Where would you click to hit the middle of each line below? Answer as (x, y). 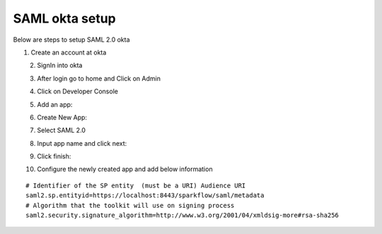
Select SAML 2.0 (62, 130)
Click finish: (54, 156)
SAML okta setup (64, 18)
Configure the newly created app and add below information (125, 169)
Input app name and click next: (82, 143)
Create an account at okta (69, 52)
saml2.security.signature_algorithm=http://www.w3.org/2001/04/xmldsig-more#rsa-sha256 (183, 215)
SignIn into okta (60, 65)
